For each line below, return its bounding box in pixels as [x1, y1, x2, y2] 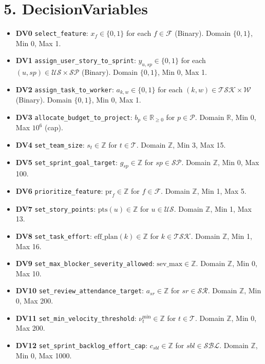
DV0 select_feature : [15, 28, 88, 38]
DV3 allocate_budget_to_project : [15, 111, 132, 122]
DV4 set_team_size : [15, 139, 85, 150]
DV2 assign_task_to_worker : [15, 84, 114, 94]
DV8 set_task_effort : [15, 230, 92, 241]
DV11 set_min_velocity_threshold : [15, 312, 137, 323]
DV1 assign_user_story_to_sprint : [15, 55, 136, 66]
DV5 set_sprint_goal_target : [15, 156, 118, 167]
